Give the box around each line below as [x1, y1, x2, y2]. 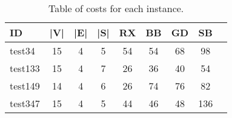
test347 [10, 96, 40, 110]
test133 [10, 61, 40, 75]
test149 [10, 79, 40, 93]
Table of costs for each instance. [48, 1, 184, 15]
